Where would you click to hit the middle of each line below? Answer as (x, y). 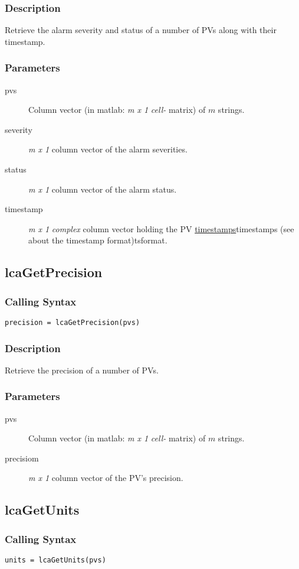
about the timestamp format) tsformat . (98, 240)
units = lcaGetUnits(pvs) (55, 560)
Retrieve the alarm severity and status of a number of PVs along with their (141, 30)
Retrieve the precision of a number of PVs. (82, 370)
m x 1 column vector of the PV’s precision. (106, 478)
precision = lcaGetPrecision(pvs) (73, 322)
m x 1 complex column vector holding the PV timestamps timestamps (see (161, 228)
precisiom (22, 458)
